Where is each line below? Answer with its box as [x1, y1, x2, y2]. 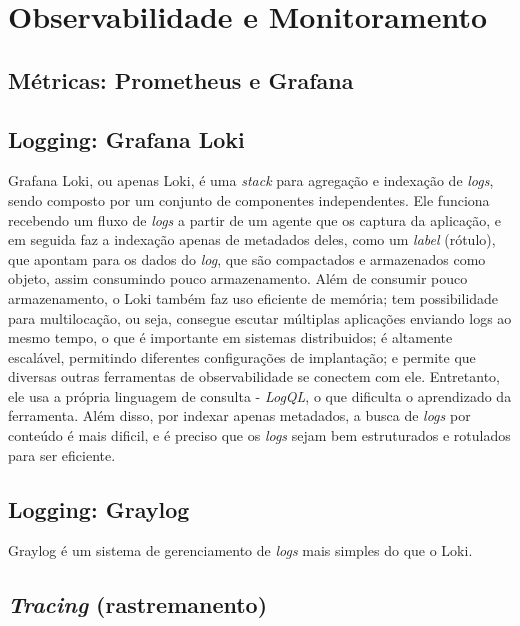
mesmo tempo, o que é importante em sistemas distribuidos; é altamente [8, 327, 453, 348]
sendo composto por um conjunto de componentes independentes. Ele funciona [8, 189, 490, 210]
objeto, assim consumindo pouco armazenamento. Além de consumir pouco [8, 268, 468, 289]
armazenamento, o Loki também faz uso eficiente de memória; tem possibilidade [8, 287, 499, 308]
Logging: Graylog [8, 493, 190, 524]
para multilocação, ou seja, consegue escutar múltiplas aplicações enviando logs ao [8, 307, 512, 328]
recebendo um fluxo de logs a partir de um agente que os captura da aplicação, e [8, 209, 501, 230]
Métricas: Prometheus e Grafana [8, 64, 354, 95]
